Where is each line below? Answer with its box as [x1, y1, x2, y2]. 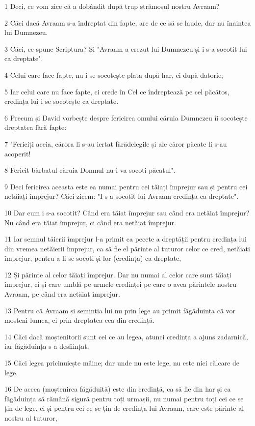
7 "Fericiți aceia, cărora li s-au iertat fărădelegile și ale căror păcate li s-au [4, 138, 227, 149]
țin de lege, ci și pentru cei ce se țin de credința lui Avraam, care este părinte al [4, 403, 244, 413]
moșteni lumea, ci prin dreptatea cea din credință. [4, 315, 155, 325]
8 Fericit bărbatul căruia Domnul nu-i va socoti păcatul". [4, 165, 176, 175]
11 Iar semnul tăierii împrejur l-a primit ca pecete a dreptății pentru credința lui [4, 234, 247, 244]
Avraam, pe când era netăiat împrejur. [4, 289, 120, 299]
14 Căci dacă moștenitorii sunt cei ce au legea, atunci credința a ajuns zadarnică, [4, 331, 248, 341]
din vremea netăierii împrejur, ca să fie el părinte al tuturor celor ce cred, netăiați [4, 243, 250, 253]
